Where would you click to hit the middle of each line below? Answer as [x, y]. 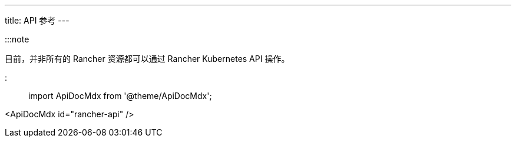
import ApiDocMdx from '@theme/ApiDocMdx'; [120, 96]
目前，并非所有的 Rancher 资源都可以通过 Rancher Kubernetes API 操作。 [147, 59]
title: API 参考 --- [37, 20]
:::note [17, 39]
